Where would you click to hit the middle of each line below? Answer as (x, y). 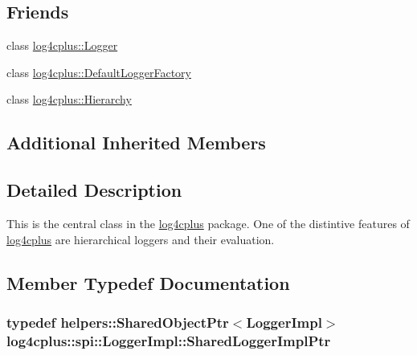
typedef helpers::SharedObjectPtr (118, 322)
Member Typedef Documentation (148, 282)
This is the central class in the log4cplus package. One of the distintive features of (208, 223)
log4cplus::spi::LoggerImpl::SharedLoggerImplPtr (169, 340)
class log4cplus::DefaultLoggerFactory (99, 72)
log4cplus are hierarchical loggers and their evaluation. (141, 239)
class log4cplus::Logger (62, 45)
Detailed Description (94, 190)
